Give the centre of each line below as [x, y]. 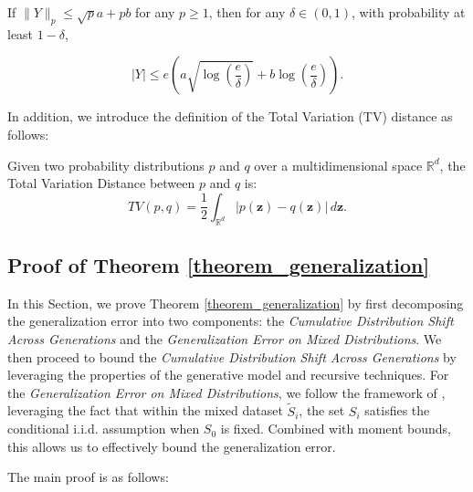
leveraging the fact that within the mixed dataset [145, 410]
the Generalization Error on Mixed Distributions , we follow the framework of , [226, 392]
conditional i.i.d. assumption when [104, 429]
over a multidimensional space [338, 165]
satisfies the [397, 410]
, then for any [247, 12]
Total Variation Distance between [101, 183]
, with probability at [409, 12]
